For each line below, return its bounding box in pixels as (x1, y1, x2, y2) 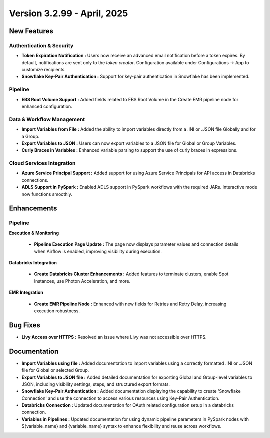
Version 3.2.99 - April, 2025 (9, 8, 128, 19)
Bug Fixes (9, 321, 41, 329)
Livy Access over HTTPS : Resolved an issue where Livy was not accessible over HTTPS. (21, 334, 207, 340)
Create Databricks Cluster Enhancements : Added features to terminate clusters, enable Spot (34, 271, 229, 277)
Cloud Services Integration (9, 160, 76, 167)
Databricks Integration (9, 259, 57, 265)
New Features (9, 27, 53, 35)
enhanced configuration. (21, 103, 72, 110)
